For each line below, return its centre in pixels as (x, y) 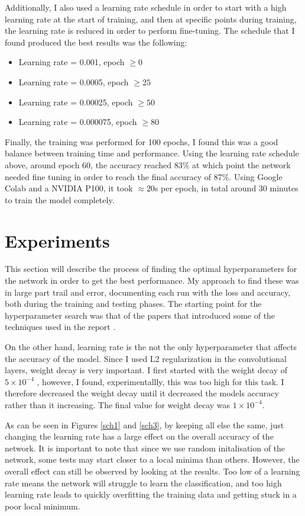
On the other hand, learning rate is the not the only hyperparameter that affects (151, 347)
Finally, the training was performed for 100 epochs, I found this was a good (142, 141)
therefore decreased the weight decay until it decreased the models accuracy (142, 393)
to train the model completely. (60, 199)
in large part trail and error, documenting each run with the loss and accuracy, (148, 292)
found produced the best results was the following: (96, 42)
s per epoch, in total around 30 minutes (226, 188)
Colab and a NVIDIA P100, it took (69, 188)
